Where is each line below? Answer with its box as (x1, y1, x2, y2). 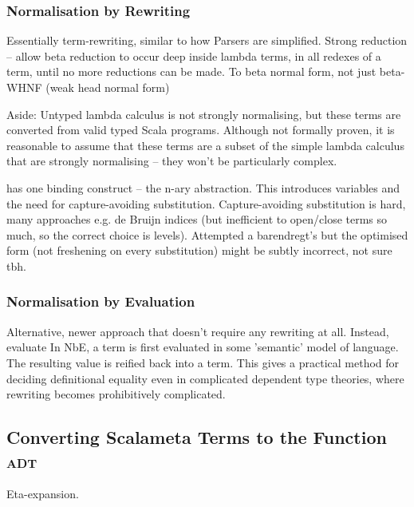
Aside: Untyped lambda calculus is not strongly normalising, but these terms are (6, 105, 401, 122)
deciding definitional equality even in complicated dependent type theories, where (6, 370, 404, 386)
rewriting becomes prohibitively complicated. (6, 386, 226, 402)
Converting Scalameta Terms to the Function (6, 425, 387, 450)
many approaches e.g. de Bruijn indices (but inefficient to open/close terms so (6, 211, 388, 228)
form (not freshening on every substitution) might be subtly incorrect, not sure (6, 242, 392, 259)
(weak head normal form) (45, 79, 170, 95)
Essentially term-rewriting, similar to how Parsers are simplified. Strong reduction (6, 32, 408, 49)
